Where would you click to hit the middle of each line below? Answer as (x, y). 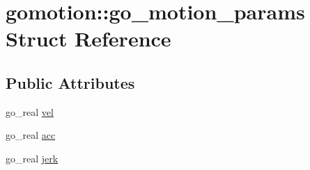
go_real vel (30, 111)
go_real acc (31, 135)
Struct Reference (88, 39)
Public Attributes (70, 82)
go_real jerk (32, 158)
